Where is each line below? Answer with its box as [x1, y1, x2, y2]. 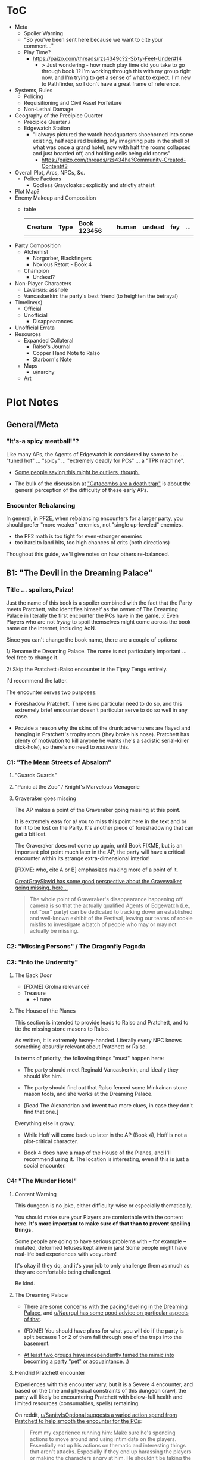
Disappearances [32, 317, 73, 325]
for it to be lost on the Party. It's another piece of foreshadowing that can [14, 824, 194, 832]
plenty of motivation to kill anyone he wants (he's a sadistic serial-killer [14, 737, 189, 744]
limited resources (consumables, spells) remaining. [14, 1399, 140, 1406]
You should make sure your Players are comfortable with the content [14, 1213, 183, 1221]
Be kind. [14, 1280, 36, 1287]
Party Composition [14, 242, 61, 249]
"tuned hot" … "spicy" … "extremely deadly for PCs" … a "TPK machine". [6, 457, 185, 464]
